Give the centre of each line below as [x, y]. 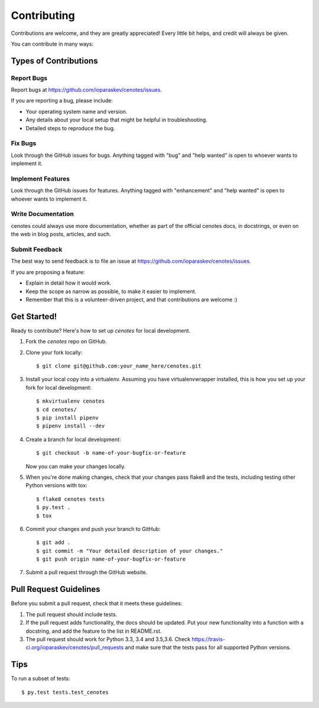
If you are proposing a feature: [48, 272]
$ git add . [53, 543]
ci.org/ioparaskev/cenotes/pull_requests [75, 648]
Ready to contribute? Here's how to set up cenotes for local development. [101, 330]
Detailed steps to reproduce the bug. [70, 128]
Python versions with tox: [57, 485]
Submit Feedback [37, 250]
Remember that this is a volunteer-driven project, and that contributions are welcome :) [131, 300]
